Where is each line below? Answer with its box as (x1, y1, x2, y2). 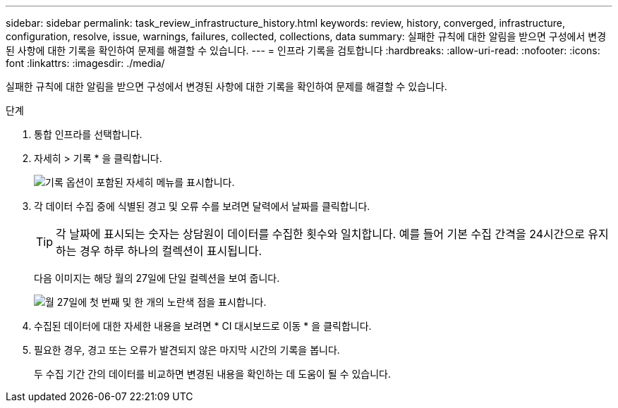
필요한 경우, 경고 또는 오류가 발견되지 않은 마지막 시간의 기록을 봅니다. (34, 344, 340, 356)
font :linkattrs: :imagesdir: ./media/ (6, 57, 165, 69)
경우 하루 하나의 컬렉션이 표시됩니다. (79, 244, 262, 258)
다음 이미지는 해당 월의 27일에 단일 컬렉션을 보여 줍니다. (34, 272, 280, 284)
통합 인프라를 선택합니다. (34, 128, 143, 140)
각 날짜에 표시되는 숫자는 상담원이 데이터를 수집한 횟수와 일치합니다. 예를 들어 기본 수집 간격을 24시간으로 (56, 227, 585, 241)
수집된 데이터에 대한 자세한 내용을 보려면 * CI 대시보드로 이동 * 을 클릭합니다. (34, 320, 372, 332)
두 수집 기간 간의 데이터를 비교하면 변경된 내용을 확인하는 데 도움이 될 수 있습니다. (34, 368, 392, 380)
